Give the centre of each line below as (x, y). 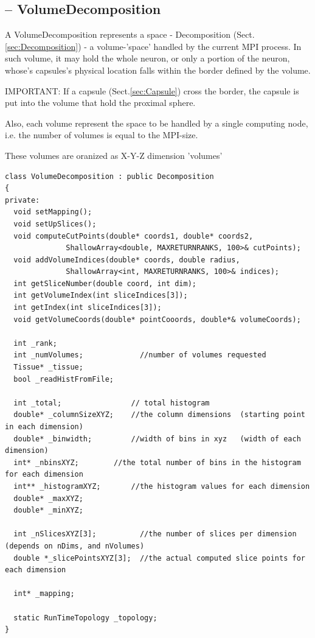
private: (22, 200)
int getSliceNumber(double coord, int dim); (105, 283)
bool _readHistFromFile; (64, 379)
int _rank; (35, 343)
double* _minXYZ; (48, 510)
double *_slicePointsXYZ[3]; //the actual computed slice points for (159, 558)
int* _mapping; (44, 594)
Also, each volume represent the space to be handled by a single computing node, (157, 123)
